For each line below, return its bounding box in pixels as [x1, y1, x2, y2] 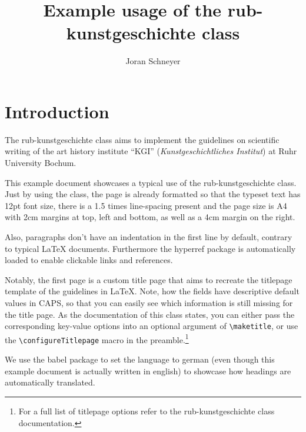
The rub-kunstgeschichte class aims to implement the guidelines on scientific [5, 133, 280, 145]
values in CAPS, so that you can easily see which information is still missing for [5, 296, 293, 308]
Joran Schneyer [125, 55, 181, 67]
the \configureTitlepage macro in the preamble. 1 [5, 331, 189, 345]
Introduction [5, 99, 109, 123]
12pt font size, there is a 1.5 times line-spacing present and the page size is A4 [5, 199, 287, 211]
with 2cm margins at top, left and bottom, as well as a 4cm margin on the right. [5, 211, 295, 223]
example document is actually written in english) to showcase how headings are [5, 364, 291, 377]
